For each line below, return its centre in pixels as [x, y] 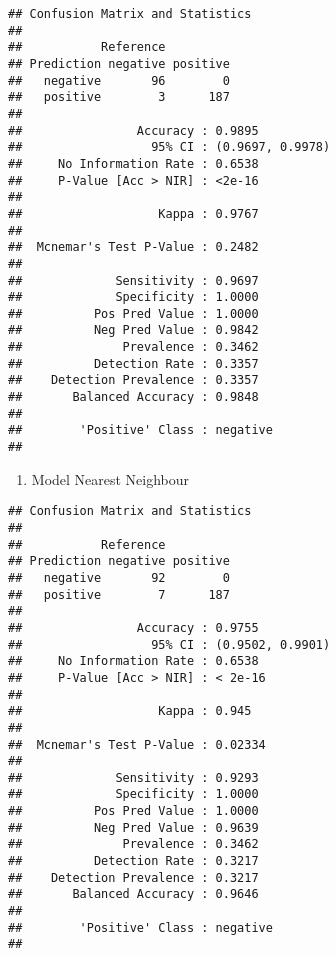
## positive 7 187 [119, 594]
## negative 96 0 [119, 80]
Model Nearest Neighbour [110, 478]
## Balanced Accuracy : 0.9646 [133, 894]
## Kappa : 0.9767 [133, 213]
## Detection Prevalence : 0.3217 [133, 877]
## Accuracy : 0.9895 [133, 130]
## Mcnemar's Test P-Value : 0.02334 [137, 744]
